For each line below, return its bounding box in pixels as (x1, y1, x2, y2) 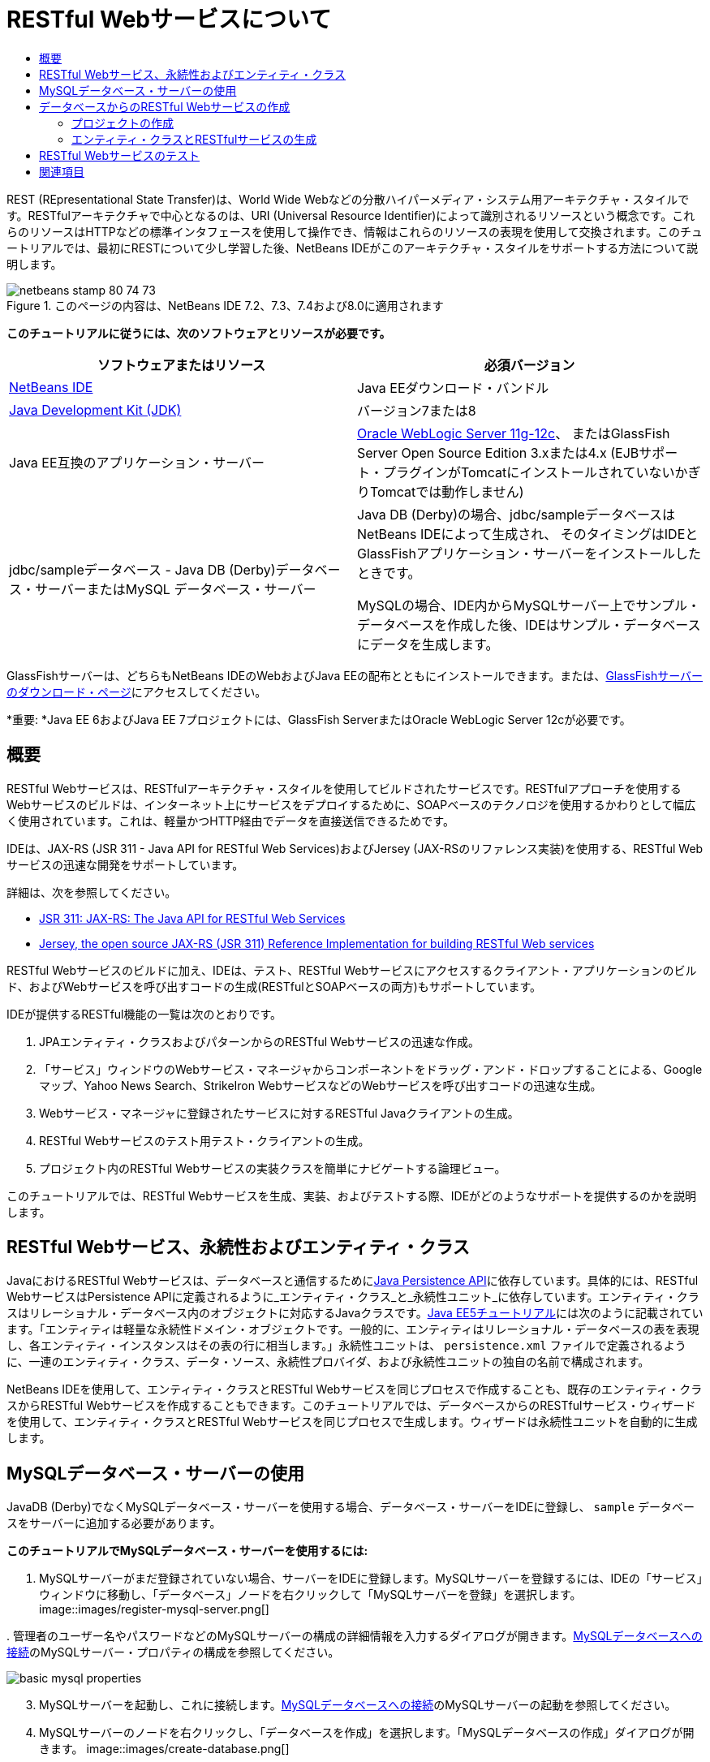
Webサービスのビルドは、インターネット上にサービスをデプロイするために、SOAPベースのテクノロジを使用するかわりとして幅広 (6, 797, 696, 812)
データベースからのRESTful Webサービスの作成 (39, 99, 290, 114)
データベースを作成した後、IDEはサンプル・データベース (357, 616, 701, 633)
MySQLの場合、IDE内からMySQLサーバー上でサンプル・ (357, 597, 700, 614)
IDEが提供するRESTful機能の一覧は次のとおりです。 (6, 1006, 282, 1021)
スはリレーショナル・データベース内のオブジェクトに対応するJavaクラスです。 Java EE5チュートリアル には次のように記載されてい (6, 1306, 704, 1320)
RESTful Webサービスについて (6, 6, 332, 33)
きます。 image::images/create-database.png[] (39, 1742, 290, 1756)
